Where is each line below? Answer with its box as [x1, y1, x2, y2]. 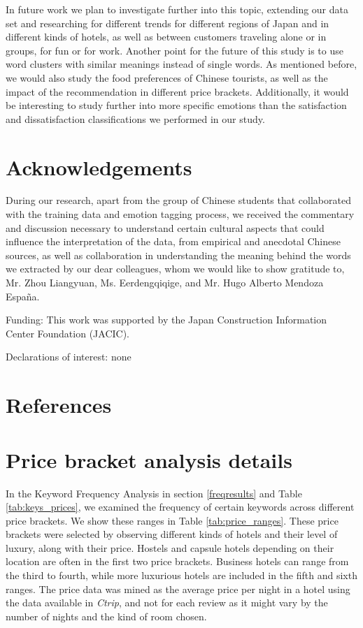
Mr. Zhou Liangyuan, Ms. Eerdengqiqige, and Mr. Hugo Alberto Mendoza [6, 275, 324, 290]
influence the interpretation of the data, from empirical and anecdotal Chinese [6, 234, 341, 249]
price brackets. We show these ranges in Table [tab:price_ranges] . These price [6, 513, 339, 527]
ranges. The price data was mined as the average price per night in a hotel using [6, 581, 350, 596]
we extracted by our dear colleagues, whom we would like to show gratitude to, [6, 261, 345, 276]
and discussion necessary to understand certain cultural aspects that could [6, 220, 325, 235]
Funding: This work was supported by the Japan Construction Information [6, 312, 327, 327]
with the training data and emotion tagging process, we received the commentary [6, 207, 355, 221]
